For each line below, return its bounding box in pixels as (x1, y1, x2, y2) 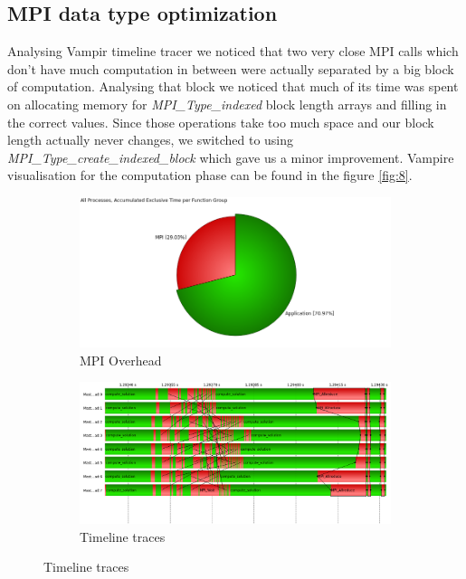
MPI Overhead (80, 350, 162, 369)
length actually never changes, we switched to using (7, 130, 294, 149)
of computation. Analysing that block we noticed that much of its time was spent (7, 77, 459, 96)
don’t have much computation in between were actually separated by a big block (7, 59, 454, 78)
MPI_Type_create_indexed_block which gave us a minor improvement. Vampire (7, 147, 454, 166)
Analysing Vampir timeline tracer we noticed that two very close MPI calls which (7, 42, 459, 61)
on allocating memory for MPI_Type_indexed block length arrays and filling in (7, 94, 447, 113)
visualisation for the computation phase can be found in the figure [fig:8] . (7, 166, 413, 185)
